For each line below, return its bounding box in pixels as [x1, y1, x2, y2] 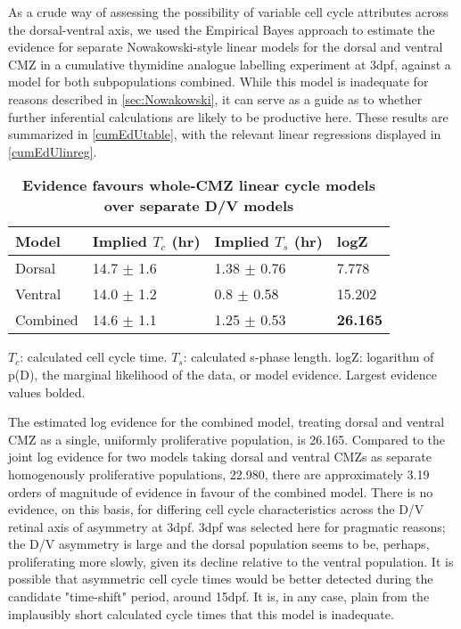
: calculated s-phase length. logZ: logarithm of [183, 347, 434, 366]
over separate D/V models [103, 195, 294, 216]
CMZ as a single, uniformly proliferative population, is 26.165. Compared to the [8, 429, 446, 448]
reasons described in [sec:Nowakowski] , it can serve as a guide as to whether [8, 89, 423, 108]
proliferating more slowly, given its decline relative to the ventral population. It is [8, 551, 454, 570]
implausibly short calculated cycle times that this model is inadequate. [8, 604, 394, 623]
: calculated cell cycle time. [20, 347, 168, 366]
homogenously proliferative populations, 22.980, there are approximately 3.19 [8, 464, 430, 483]
